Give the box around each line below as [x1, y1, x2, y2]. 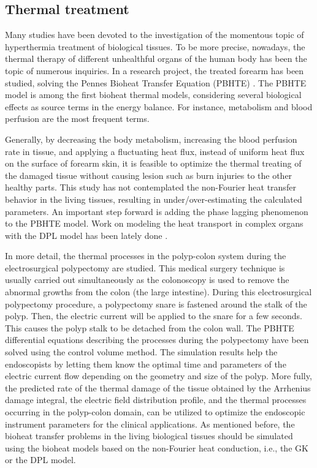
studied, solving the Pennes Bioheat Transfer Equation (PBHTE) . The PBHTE [5, 76, 307, 89]
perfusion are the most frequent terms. [5, 112, 150, 125]
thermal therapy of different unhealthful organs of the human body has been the [5, 52, 307, 65]
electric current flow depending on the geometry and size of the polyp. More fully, [5, 369, 312, 382]
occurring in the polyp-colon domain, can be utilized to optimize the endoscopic [5, 406, 305, 418]
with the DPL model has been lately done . [5, 228, 168, 241]
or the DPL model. [5, 453, 76, 466]
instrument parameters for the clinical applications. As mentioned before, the [5, 417, 295, 430]
